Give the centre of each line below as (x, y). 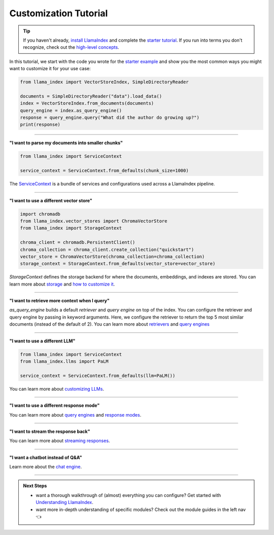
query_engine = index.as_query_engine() (71, 110)
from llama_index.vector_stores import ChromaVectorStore (94, 221)
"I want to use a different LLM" (42, 341)
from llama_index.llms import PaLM (64, 361)
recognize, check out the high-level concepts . (71, 47)
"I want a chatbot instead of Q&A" (46, 457)
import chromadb (40, 214)
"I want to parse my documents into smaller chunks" (66, 143)
